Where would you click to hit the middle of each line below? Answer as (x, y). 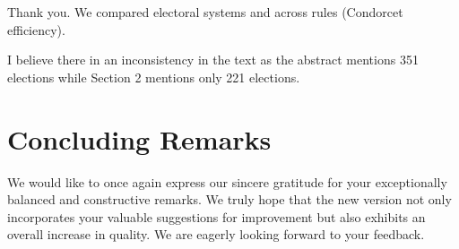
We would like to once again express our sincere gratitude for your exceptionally (227, 181)
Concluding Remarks (139, 138)
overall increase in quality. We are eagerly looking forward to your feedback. (216, 234)
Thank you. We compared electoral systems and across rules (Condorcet (205, 12)
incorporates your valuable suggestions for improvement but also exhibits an (217, 216)
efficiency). (36, 29)
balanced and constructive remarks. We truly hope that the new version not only (229, 199)
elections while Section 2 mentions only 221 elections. (154, 77)
